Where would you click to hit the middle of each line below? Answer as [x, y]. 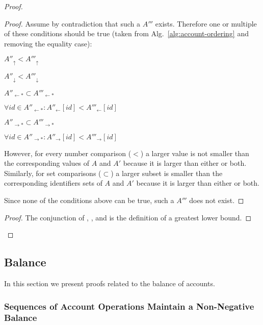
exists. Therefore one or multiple [206, 23]
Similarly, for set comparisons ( [53, 173]
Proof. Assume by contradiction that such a [72, 23]
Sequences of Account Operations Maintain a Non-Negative [129, 306]
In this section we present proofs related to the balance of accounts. [110, 283]
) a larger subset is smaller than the [167, 173]
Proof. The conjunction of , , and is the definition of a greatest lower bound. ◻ [128, 217]
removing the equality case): [48, 43]
